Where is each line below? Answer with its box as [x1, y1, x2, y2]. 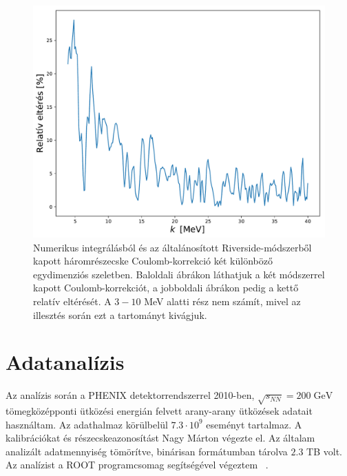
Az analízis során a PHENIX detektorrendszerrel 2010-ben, [6, 388, 255, 402]
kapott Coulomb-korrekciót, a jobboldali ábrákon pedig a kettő [33, 280, 299, 295]
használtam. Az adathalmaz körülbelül [6, 417, 168, 431]
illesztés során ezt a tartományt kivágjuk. [33, 307, 207, 322]
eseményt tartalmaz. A [206, 417, 302, 431]
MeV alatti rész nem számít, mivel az [144, 294, 301, 309]
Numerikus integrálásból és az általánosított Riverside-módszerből [33, 240, 312, 254]
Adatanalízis [6, 348, 125, 376]
